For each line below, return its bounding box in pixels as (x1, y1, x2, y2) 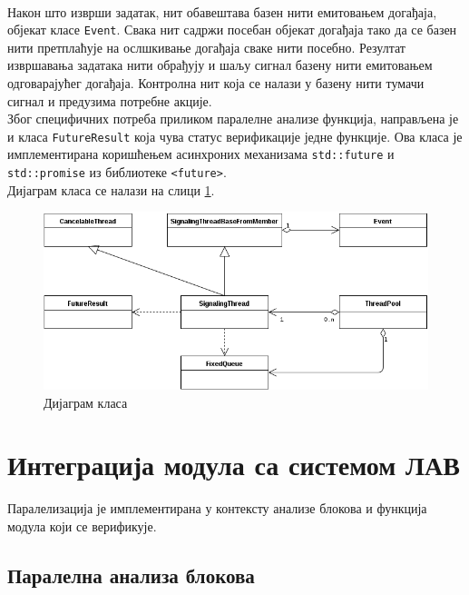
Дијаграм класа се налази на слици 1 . (7, 180, 215, 199)
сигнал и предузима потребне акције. (7, 91, 212, 110)
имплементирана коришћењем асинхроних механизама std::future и (7, 144, 395, 164)
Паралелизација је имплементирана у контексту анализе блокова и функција (7, 499, 427, 518)
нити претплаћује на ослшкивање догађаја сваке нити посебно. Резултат (7, 37, 405, 56)
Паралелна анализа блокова (7, 561, 255, 589)
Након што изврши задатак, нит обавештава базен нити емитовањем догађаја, (7, 2, 437, 21)
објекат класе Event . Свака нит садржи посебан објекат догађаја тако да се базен (7, 20, 457, 39)
